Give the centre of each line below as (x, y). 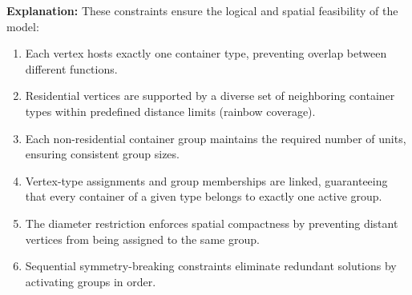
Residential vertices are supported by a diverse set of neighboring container (210, 96)
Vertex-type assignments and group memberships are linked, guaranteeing (206, 180)
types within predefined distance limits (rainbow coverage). (170, 111)
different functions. (71, 68)
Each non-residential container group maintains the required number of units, (216, 138)
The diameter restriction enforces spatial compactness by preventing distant (212, 223)
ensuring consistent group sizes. (102, 154)
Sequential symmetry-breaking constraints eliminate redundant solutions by (211, 266)
